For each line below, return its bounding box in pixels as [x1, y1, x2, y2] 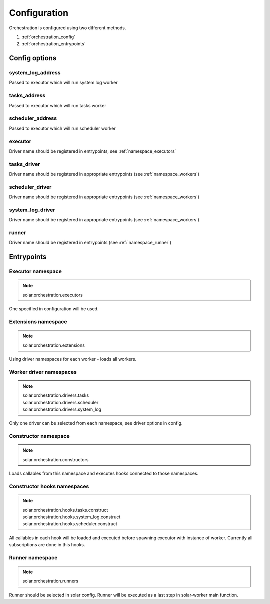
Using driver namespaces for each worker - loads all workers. [9, 356, 137, 362]
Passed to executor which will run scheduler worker [9, 125, 116, 131]
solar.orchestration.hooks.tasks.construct [22, 507, 108, 513]
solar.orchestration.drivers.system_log [22, 406, 102, 412]
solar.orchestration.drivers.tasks [22, 392, 89, 398]
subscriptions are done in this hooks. [9, 542, 85, 548]
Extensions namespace [9, 318, 67, 325]
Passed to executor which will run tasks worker [9, 102, 107, 108]
